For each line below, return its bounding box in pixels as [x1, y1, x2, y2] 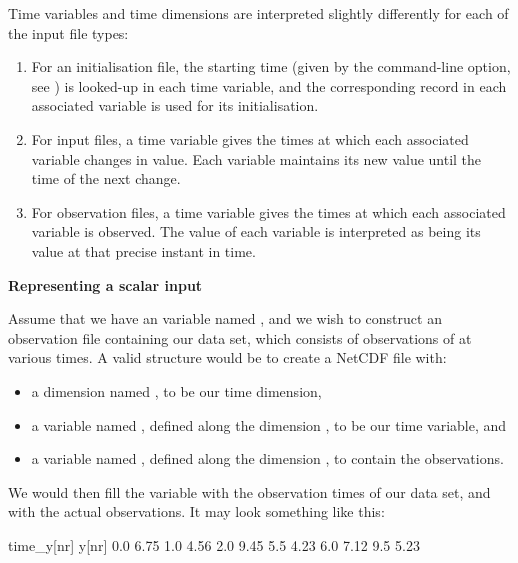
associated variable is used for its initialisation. [31, 95, 319, 116]
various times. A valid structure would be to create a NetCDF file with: [8, 347, 447, 368]
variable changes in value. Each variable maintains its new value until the [31, 148, 482, 169]
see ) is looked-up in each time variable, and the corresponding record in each [31, 75, 507, 96]
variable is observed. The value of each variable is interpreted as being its [31, 221, 481, 242]
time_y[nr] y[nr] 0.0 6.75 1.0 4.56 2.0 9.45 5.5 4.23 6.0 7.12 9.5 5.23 [8, 534, 420, 555]
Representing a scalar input [8, 274, 203, 295]
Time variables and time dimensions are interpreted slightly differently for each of [8, 3, 509, 23]
